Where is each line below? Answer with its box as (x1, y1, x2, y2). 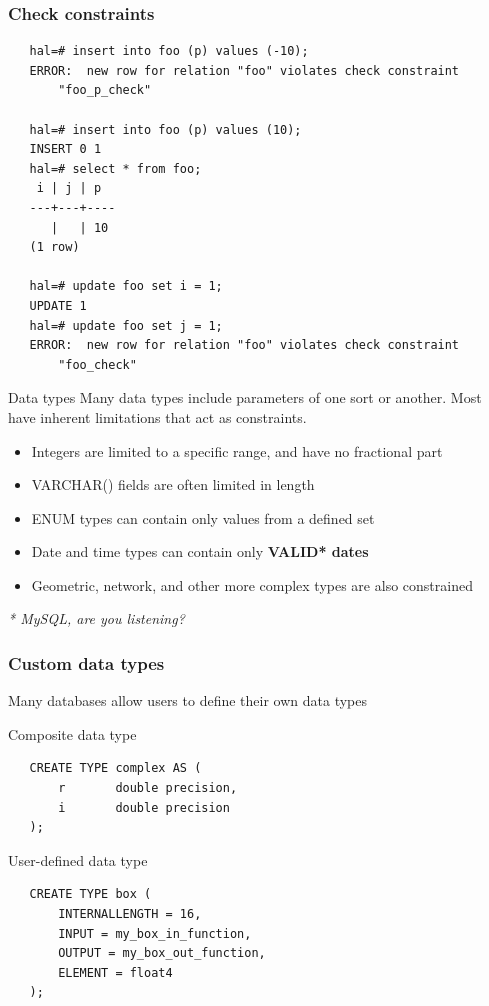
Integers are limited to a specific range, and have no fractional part (31, 440, 443, 461)
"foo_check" (58, 357, 137, 372)
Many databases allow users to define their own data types (8, 690, 368, 711)
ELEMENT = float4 (58, 965, 173, 980)
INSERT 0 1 (29, 142, 102, 157)
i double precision (58, 800, 230, 815)
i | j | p (36, 181, 102, 196)
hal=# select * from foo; (29, 161, 202, 176)
